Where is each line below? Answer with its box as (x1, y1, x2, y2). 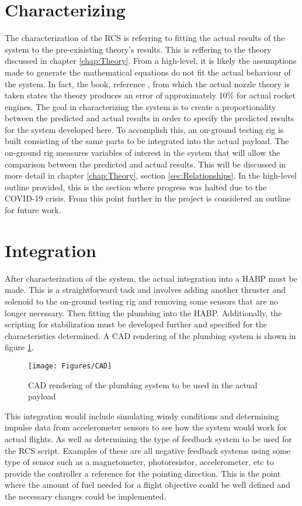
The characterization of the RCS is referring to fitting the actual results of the (5, 32, 285, 44)
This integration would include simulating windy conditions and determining (5, 409, 279, 422)
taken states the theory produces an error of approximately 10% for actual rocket (5, 89, 296, 101)
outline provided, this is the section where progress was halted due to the (5, 180, 267, 193)
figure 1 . (5, 341, 34, 353)
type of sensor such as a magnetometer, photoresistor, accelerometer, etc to (5, 456, 274, 468)
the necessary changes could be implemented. (5, 490, 166, 502)
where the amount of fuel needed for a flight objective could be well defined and (5, 478, 290, 491)
